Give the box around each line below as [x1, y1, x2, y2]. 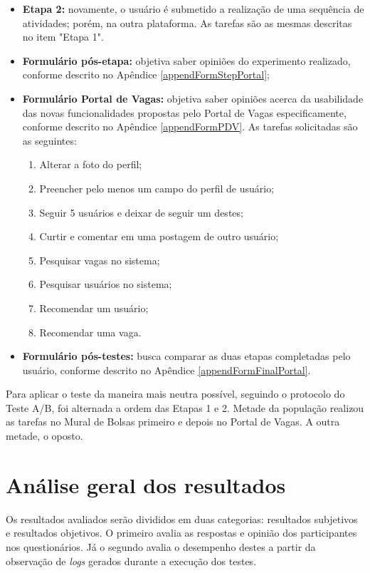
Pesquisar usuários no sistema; [39, 277, 172, 291]
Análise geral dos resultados [6, 470, 286, 499]
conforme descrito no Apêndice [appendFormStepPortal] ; [22, 67, 270, 82]
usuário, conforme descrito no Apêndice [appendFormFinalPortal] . [22, 362, 311, 377]
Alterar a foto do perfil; [39, 157, 142, 172]
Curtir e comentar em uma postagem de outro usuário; [39, 229, 279, 244]
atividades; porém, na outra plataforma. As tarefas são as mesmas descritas [22, 15, 352, 30]
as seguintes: [22, 133, 77, 148]
